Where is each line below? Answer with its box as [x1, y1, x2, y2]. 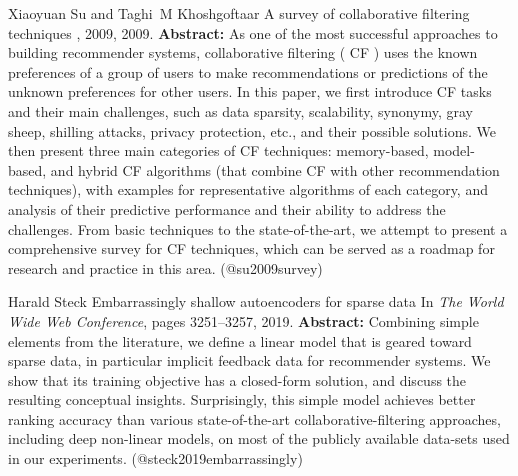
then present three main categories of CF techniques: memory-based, [8, 140, 429, 161]
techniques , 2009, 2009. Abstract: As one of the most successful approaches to [8, 22, 498, 43]
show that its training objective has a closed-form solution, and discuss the [8, 369, 467, 390]
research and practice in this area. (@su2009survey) [8, 257, 323, 278]
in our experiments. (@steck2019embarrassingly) [8, 448, 303, 469]
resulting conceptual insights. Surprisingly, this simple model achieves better [8, 389, 476, 410]
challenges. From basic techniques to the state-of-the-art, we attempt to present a [8, 218, 508, 239]
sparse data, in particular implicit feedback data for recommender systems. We [8, 350, 491, 371]
